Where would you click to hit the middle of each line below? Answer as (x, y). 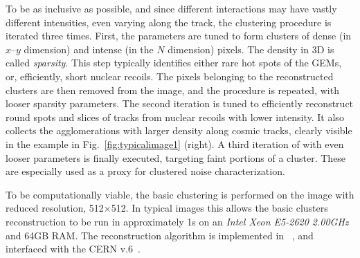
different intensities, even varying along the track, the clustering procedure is (169, 22)
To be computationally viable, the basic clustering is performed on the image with (180, 194)
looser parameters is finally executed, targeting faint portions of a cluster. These (176, 157)
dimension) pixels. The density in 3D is (251, 49)
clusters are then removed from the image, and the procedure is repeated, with (172, 90)
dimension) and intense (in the (89, 49)
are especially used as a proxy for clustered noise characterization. (145, 171)
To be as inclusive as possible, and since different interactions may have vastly (171, 8)
